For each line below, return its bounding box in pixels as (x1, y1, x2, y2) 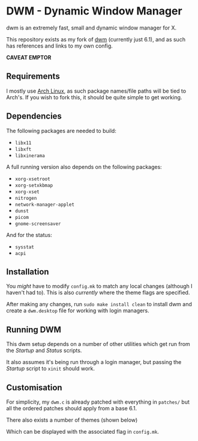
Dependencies (6, 111, 62, 122)
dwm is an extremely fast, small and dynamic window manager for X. (6, 24, 177, 31)
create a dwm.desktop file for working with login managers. (6, 307, 149, 314)
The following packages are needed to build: (6, 127, 117, 134)
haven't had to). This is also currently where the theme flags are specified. (6, 289, 190, 296)
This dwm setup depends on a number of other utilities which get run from (6, 341, 190, 348)
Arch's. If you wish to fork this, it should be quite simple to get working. (6, 93, 182, 100)
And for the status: (6, 231, 52, 238)
